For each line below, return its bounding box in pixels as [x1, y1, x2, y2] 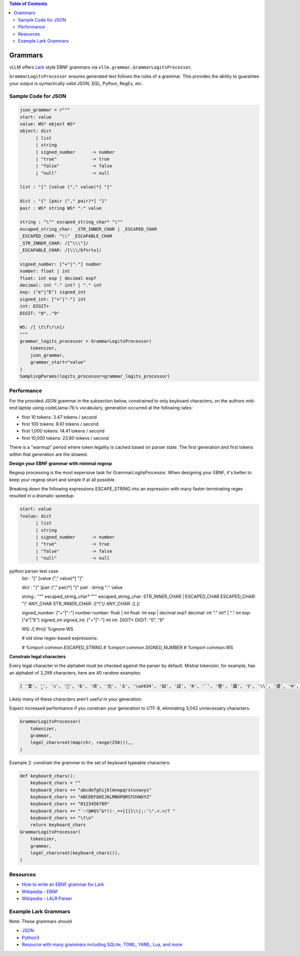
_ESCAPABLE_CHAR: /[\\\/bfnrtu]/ [19, 247, 102, 253]
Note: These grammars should [9, 918, 72, 924]
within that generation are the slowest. [9, 451, 88, 457]
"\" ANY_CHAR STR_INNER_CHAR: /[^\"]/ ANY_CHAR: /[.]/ [21, 600, 140, 606]
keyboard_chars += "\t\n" [30, 815, 94, 821]
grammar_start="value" [30, 360, 86, 365]
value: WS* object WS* [19, 121, 75, 127]
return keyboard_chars [30, 822, 86, 828]
